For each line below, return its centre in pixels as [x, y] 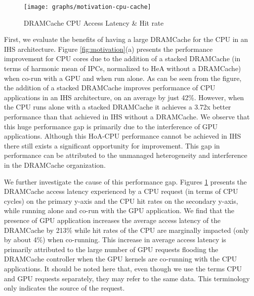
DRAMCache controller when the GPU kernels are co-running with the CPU [121, 259]
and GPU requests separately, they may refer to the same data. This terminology [127, 278]
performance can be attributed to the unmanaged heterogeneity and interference [126, 155]
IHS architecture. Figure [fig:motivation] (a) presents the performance [108, 49]
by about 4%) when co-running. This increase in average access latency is [115, 240]
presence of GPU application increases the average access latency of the [112, 220]
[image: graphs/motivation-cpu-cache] [87, 7]
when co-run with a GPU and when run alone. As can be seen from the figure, [123, 78]
